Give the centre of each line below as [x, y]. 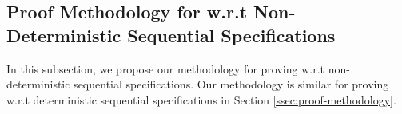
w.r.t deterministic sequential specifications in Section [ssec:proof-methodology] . [201, 99]
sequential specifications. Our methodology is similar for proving [231, 84]
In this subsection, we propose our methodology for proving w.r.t [165, 68]
